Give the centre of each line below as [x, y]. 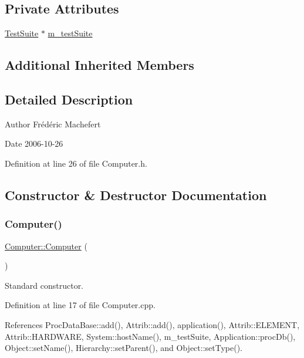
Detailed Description [69, 99]
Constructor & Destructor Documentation [136, 195]
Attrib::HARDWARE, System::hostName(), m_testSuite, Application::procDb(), [150, 336]
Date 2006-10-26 [34, 143]
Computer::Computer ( [46, 246]
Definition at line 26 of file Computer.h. [76, 163]
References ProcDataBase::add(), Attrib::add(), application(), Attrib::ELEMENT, [152, 324]
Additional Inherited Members [99, 65]
